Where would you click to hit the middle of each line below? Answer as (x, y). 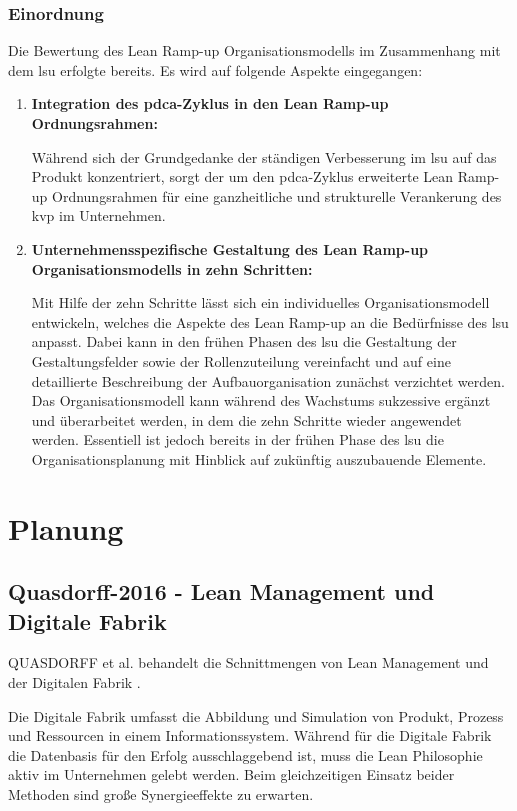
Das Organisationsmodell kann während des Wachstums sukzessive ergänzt (261, 400)
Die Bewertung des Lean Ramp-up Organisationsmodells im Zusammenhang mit (254, 50)
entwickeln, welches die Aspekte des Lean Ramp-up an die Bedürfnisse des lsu (270, 321)
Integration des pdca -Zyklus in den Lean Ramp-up (210, 103)
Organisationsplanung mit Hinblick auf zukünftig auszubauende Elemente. (259, 458)
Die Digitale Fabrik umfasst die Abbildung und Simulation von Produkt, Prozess (256, 715)
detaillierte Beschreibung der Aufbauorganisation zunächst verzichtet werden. (268, 380)
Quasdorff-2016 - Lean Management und (221, 591)
